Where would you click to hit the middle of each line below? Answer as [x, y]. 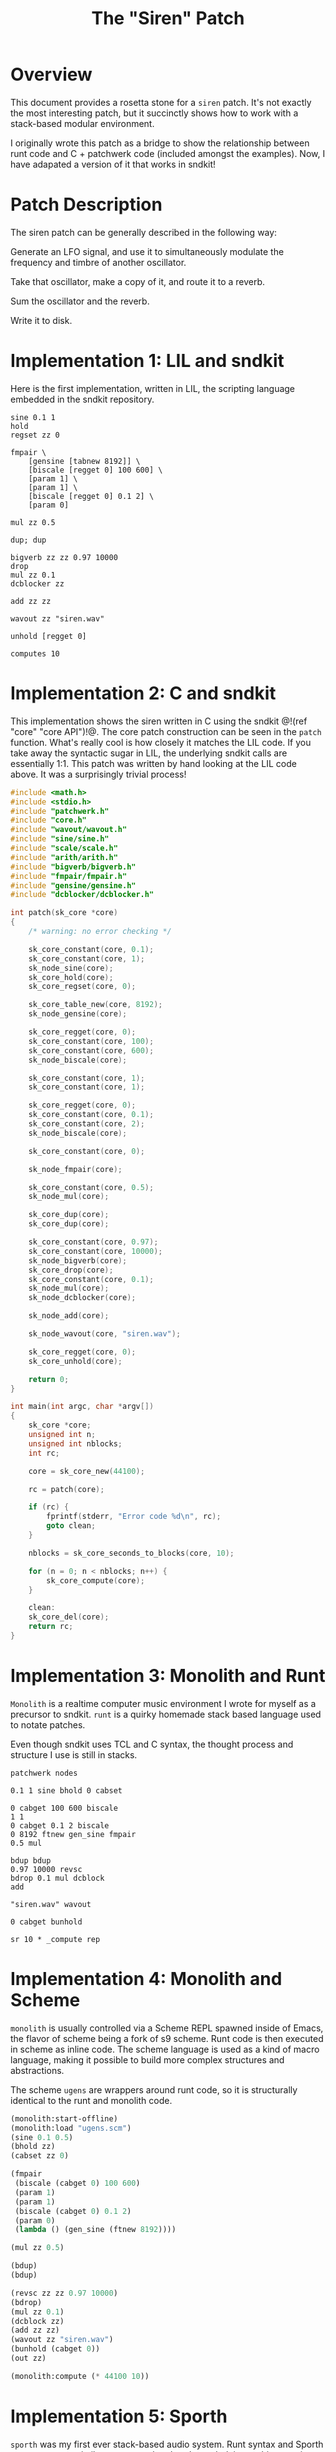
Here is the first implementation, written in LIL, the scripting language [153, 388]
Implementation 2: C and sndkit [143, 693]
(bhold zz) [33, 2147]
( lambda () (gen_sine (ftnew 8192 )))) [95, 2230]
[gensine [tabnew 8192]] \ [84, 461]
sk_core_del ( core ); [69, 1617]
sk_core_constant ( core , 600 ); [91, 1050]
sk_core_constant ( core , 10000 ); [95, 1251]
